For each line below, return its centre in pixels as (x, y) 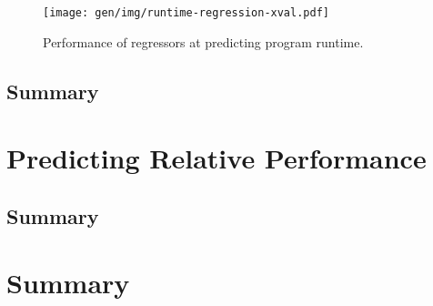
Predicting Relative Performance (216, 158)
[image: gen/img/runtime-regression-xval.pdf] (186, 13)
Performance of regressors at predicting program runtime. (203, 41)
